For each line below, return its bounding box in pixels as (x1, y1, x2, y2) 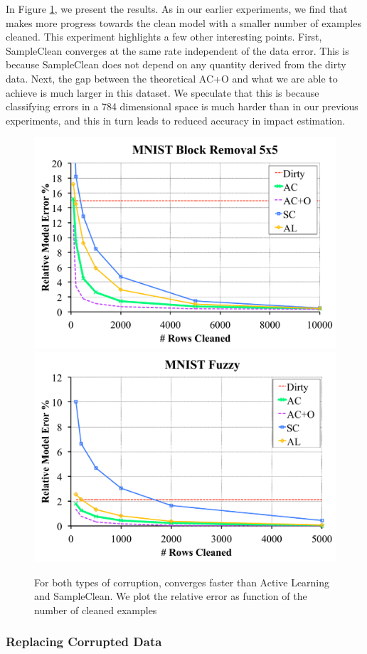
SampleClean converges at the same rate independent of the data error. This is (6, 43, 349, 58)
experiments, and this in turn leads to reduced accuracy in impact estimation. (6, 112, 346, 127)
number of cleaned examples (34, 602, 157, 617)
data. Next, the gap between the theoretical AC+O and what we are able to (6, 70, 338, 85)
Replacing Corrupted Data (6, 633, 162, 650)
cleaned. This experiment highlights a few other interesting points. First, (6, 29, 322, 44)
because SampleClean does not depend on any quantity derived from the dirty (6, 57, 346, 72)
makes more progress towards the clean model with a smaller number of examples (6, 15, 361, 30)
